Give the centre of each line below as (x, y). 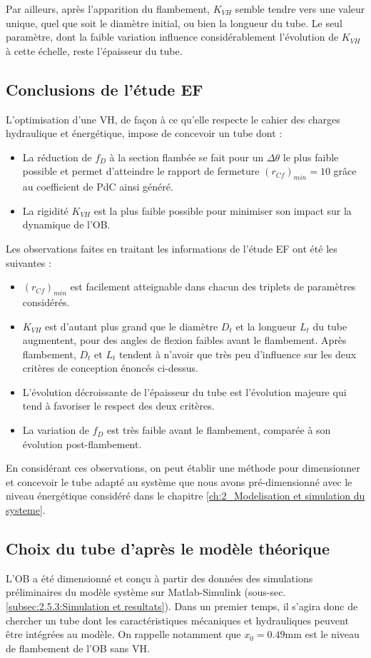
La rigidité (45, 210)
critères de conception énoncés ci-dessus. (110, 368)
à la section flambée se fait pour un (187, 157)
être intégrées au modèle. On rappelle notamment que (123, 634)
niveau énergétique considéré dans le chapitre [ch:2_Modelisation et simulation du (185, 496)
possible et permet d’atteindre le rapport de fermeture (141, 171)
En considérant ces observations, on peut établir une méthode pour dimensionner (183, 468)
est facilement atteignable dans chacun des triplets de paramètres (213, 287)
